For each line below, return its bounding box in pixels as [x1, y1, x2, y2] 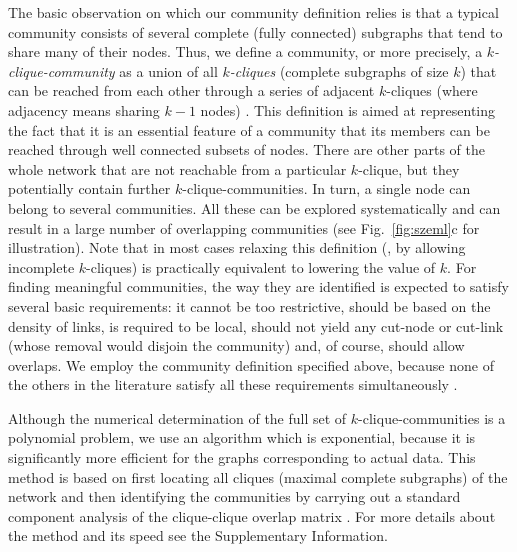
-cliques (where [386, 80, 478, 101]
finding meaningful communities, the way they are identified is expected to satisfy [8, 276, 509, 297]
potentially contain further [8, 178, 171, 199]
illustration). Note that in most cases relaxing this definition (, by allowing [8, 237, 466, 258]
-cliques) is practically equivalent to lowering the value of [86, 256, 436, 277]
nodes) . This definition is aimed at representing [200, 99, 496, 120]
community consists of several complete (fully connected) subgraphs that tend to [8, 21, 503, 42]
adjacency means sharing [8, 99, 160, 120]
